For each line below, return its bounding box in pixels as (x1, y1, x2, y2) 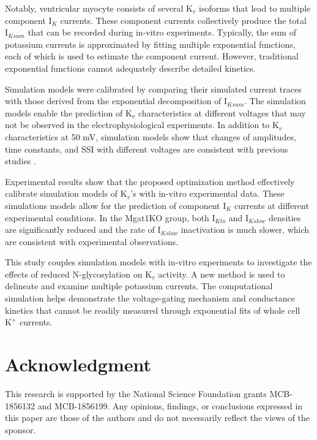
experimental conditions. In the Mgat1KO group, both (5, 211, 209, 224)
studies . (5, 154, 36, 167)
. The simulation (244, 94, 306, 107)
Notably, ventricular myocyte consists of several (5, 2, 184, 14)
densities (269, 211, 301, 224)
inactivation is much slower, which (181, 223, 310, 236)
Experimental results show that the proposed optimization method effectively (5, 175, 295, 188)
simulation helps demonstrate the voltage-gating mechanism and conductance (5, 292, 295, 305)
